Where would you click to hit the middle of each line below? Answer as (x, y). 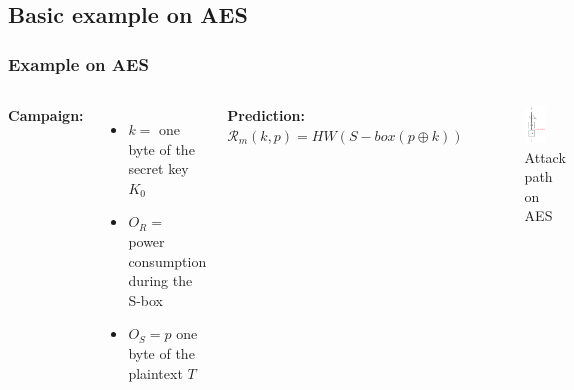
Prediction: (266, 115)
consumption (167, 260)
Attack (545, 156)
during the (160, 280)
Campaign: (46, 115)
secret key (158, 168)
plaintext (155, 372)
